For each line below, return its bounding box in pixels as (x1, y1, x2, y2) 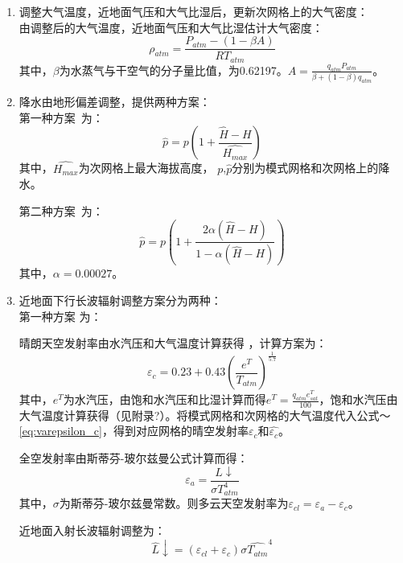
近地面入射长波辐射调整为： (19, 522, 166, 539)
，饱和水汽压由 (319, 391, 398, 408)
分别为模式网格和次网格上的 (232, 159, 379, 176)
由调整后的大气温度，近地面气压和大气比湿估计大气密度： (19, 18, 323, 35)
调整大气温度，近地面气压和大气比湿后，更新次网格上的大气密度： (19, 3, 368, 19)
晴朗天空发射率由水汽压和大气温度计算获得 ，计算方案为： (19, 335, 327, 351)
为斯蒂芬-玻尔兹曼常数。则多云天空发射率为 (59, 495, 289, 512)
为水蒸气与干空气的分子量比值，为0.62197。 (59, 61, 288, 78)
